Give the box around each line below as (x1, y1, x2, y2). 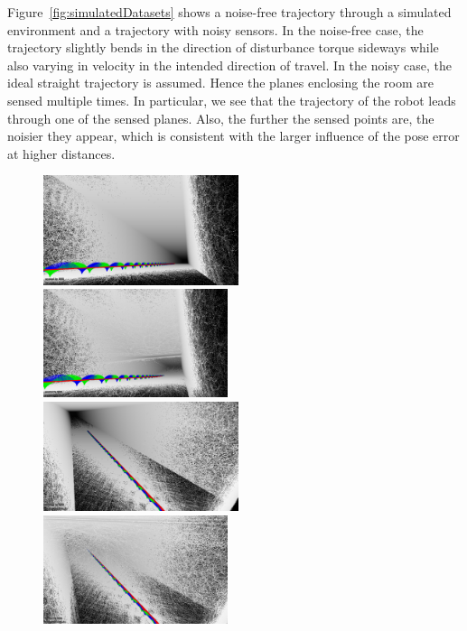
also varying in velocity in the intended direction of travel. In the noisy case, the (7, 55, 452, 74)
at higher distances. (7, 144, 116, 162)
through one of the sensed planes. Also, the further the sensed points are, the (7, 108, 434, 127)
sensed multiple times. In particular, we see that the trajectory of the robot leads (7, 90, 456, 109)
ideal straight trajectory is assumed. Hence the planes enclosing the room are (7, 73, 434, 92)
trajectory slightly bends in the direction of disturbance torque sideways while (7, 38, 439, 57)
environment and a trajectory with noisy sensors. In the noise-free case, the (7, 20, 424, 39)
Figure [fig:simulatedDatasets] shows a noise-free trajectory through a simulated (7, 3, 452, 21)
